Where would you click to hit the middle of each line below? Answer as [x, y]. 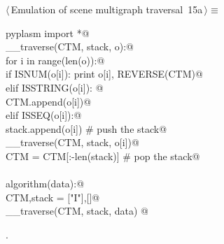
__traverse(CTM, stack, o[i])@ [72, 142]
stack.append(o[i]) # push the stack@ [86, 128]
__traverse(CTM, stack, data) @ [77, 211]
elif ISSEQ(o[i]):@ [44, 115]
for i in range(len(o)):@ [55, 60]
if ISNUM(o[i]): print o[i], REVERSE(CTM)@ [104, 74]
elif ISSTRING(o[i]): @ [55, 87]
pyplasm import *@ [48, 33]
